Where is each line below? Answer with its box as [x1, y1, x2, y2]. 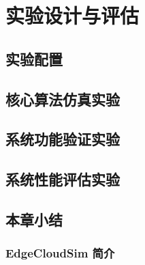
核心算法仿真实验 [5, 88, 120, 109]
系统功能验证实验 [5, 128, 120, 150]
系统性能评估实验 [5, 169, 120, 190]
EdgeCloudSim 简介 [5, 245, 115, 262]
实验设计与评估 [5, 1, 140, 29]
